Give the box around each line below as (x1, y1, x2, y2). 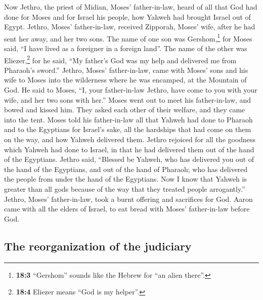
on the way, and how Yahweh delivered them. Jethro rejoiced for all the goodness (4, 134, 256, 145)
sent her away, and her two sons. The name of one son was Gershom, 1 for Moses (4, 31, 252, 44)
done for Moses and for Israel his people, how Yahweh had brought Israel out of (4, 11, 251, 22)
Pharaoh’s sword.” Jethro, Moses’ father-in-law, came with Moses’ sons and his (4, 64, 248, 75)
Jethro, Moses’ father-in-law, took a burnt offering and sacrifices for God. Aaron (4, 193, 253, 204)
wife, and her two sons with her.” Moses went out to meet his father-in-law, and (4, 94, 251, 105)
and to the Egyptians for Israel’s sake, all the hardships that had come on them (4, 124, 251, 135)
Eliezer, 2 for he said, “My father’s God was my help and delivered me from (4, 53, 237, 65)
